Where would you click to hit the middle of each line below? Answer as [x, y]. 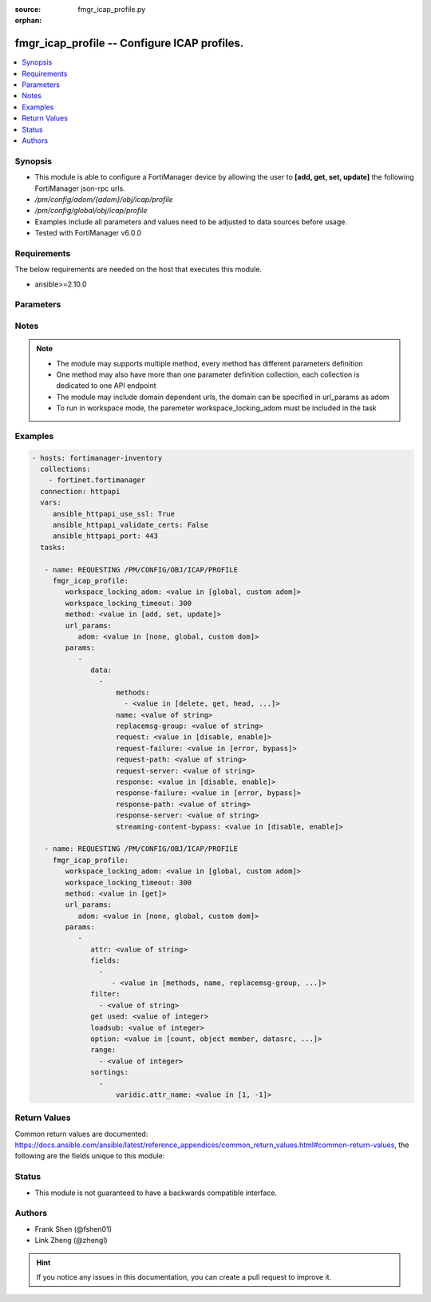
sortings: [110, 1072]
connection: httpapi [80, 491]
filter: [105, 994]
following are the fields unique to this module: [90, 1156]
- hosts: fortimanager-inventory [97, 458]
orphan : [28, 21]
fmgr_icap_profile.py [112, 9]
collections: [65, 469]
